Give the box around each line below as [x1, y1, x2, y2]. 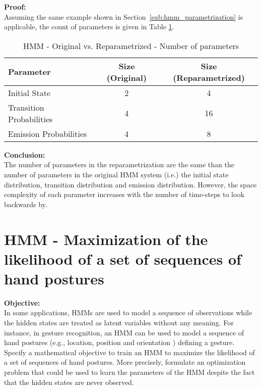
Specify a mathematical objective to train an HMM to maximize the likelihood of [4, 347, 255, 357]
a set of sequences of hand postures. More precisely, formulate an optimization [4, 357, 246, 367]
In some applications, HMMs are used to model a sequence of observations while [4, 307, 252, 318]
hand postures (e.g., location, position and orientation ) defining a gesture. [4, 337, 235, 348]
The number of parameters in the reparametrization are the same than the [4, 159, 234, 170]
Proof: [4, 2, 26, 12]
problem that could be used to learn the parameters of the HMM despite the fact [4, 367, 255, 377]
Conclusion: [4, 149, 45, 160]
